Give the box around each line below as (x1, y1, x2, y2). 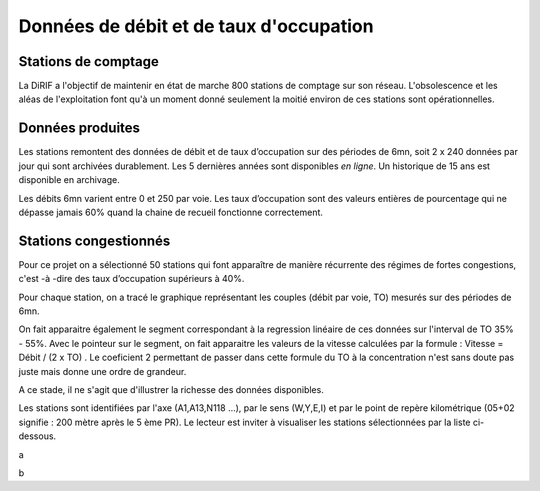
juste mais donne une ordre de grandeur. (18, 365, 187, 377)
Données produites (18, 120, 140, 137)
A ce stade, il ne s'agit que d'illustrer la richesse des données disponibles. (18, 383, 324, 395)
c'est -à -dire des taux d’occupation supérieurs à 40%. (18, 273, 245, 285)
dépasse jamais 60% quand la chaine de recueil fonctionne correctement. (18, 206, 324, 218)
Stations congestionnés (18, 232, 171, 249)
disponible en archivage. (18, 174, 120, 186)
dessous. (18, 430, 57, 442)
